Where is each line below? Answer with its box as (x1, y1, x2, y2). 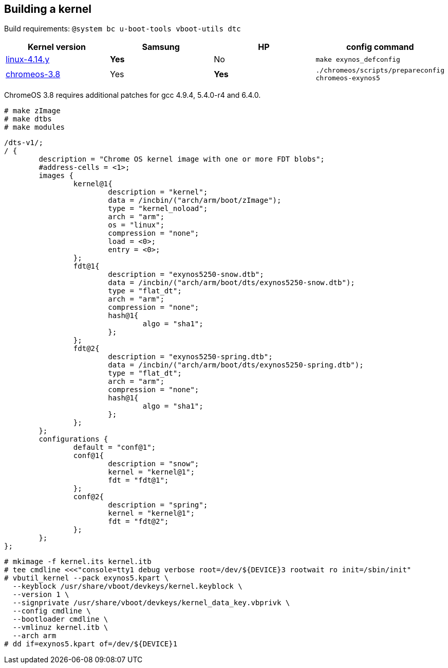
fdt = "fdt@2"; (108, 517, 169, 526)
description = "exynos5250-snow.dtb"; (108, 270, 264, 279)
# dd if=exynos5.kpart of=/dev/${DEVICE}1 (4, 640, 178, 648)
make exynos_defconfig (315, 55, 400, 63)
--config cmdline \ (12, 607, 91, 616)
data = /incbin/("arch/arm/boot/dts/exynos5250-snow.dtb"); (108, 278, 355, 287)
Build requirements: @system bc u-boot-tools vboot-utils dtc (4, 24, 241, 33)
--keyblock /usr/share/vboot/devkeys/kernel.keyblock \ (12, 582, 242, 591)
